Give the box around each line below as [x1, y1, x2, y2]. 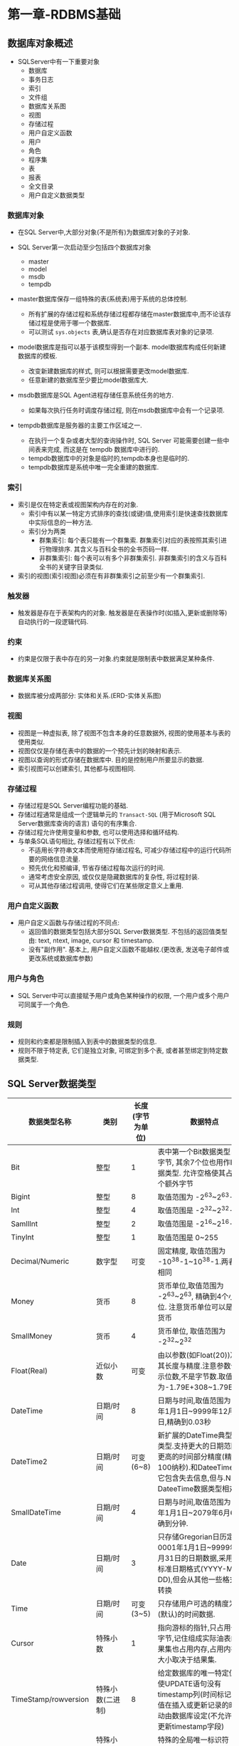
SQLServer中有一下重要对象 [17, 58, 100, 66]
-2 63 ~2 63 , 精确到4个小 [157, 1290, 236, 1301]
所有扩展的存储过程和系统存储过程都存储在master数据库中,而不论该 [28, 310, 225, 318]
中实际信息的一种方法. [28, 518, 93, 526]
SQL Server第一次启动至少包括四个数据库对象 [17, 243, 152, 251]
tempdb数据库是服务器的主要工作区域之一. [17, 421, 142, 430]
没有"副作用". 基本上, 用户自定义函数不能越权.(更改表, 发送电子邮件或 [28, 945, 230, 954]
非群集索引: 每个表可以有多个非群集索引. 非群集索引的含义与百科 [38, 554, 228, 562]
